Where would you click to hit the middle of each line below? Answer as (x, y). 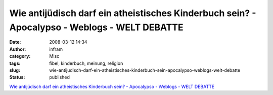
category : (20, 56)
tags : (15, 63)
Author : (18, 49)
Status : (17, 77)
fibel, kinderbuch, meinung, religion (86, 63)
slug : (15, 70)
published (60, 77)
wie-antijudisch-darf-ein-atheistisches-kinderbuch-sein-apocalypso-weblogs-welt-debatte (145, 70)
